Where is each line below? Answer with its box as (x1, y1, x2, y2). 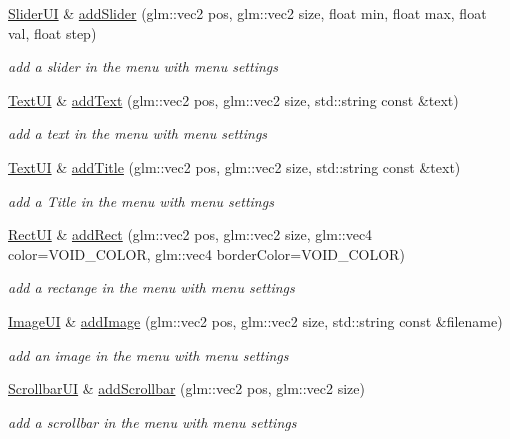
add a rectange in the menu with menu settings (8, 277, 295, 298)
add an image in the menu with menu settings (8, 344, 289, 365)
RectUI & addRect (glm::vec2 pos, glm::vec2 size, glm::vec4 (8, 224, 373, 245)
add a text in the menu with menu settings (8, 123, 268, 144)
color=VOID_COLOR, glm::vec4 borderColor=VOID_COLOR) (8, 243, 405, 264)
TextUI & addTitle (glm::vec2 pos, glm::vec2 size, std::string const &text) (8, 156, 461, 177)
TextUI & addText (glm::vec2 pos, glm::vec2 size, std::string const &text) (8, 89, 459, 110)
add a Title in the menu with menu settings (8, 190, 274, 211)
